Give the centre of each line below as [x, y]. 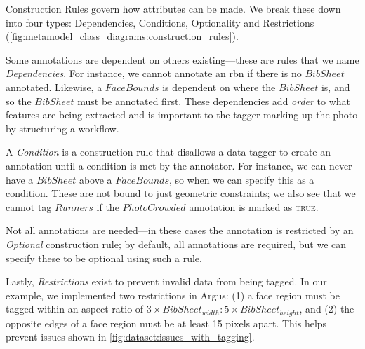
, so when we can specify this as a [241, 179]
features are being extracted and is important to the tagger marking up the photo [182, 115]
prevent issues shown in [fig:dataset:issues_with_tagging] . [130, 337]
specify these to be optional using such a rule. [104, 258]
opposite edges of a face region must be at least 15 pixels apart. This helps [166, 323]
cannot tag [29, 206]
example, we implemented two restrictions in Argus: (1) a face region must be [173, 295]
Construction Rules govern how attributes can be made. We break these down [173, 8]
